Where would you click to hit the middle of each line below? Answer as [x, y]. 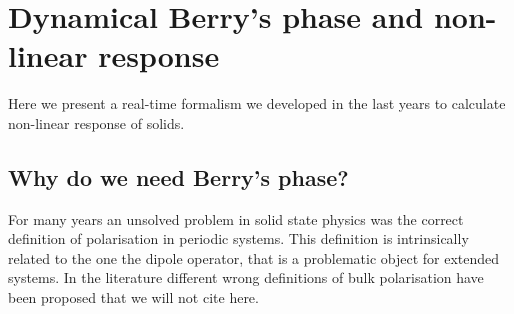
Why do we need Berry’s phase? [178, 176]
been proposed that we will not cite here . [133, 297]
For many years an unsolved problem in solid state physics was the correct [236, 218]
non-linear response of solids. [96, 122]
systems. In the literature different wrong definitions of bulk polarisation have [246, 277]
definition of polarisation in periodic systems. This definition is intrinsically [238, 238]
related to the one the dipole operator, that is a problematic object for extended [254, 257]
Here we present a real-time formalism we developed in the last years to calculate [257, 103]
